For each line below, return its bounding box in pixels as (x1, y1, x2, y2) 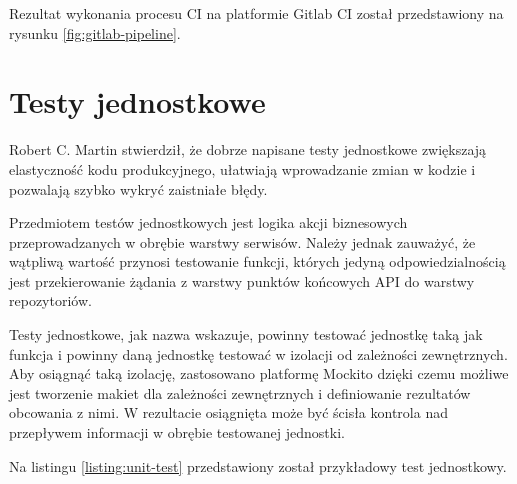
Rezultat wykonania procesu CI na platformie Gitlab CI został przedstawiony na (9, 3, 504, 23)
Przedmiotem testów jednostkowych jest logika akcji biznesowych (9, 212, 408, 233)
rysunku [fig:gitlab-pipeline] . (9, 22, 181, 43)
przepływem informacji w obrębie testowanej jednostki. (9, 422, 345, 443)
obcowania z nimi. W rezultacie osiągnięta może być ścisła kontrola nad (9, 402, 448, 423)
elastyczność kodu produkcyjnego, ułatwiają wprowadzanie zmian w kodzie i (9, 158, 476, 179)
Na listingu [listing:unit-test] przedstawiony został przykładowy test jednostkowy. (9, 455, 507, 476)
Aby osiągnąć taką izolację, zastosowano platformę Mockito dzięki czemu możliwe (9, 363, 509, 384)
